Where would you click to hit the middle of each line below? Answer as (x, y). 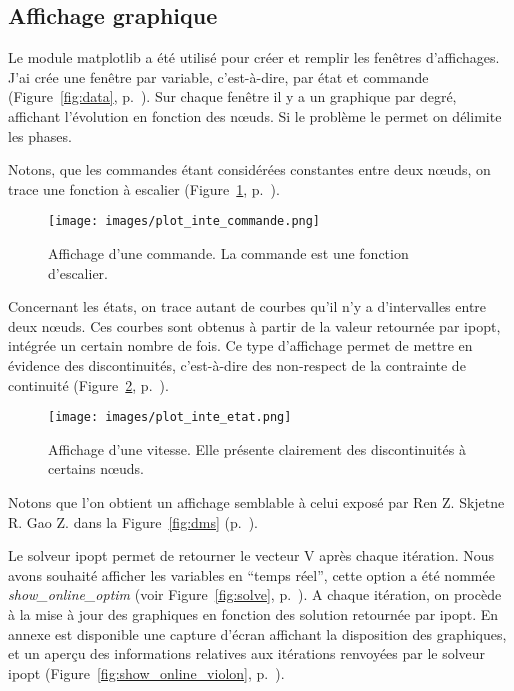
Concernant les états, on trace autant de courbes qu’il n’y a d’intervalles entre (247, 306)
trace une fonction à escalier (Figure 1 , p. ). (144, 188)
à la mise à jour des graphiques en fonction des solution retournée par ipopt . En (253, 613)
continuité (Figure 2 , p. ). (88, 384)
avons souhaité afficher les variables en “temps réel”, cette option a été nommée (251, 574)
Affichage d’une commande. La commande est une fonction (228, 253)
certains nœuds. (96, 468)
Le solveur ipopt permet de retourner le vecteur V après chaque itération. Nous (251, 555)
